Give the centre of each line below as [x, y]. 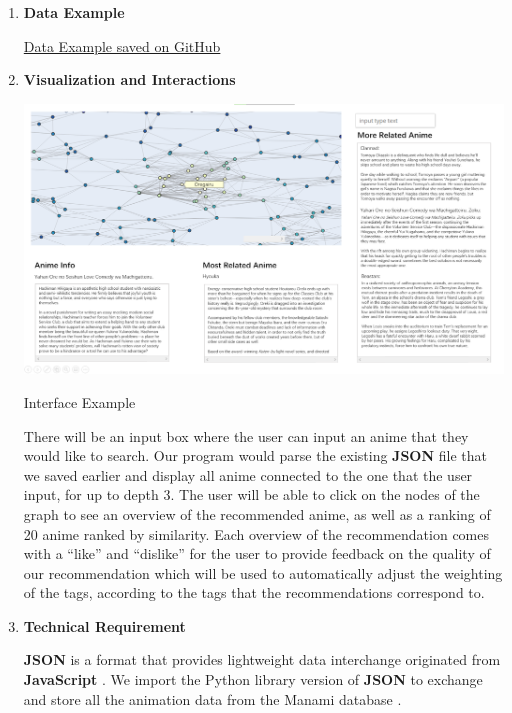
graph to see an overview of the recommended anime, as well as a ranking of [257, 513]
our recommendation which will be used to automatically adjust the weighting [263, 572]
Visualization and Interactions [129, 79]
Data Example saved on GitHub [122, 45]
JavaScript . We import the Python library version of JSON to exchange [253, 679]
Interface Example [79, 401]
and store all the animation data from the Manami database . [212, 698]
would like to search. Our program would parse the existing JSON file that [255, 455]
